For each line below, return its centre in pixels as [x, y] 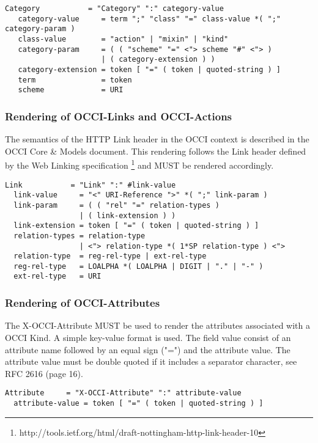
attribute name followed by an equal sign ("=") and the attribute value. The [148, 349]
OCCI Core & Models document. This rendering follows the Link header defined [156, 151]
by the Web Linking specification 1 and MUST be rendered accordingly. [139, 164]
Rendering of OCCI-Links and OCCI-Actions [119, 116]
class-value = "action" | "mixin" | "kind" [123, 39]
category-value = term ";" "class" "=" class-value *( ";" [150, 19]
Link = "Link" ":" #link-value [91, 185]
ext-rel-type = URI [57, 276]
